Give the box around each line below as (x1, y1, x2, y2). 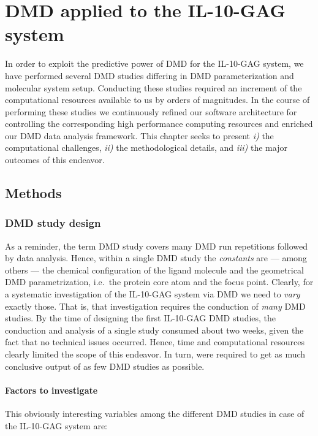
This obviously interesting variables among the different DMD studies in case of (5, 407, 305, 419)
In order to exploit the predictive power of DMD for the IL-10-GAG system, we (5, 57, 304, 70)
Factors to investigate (5, 383, 98, 396)
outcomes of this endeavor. (5, 153, 105, 166)
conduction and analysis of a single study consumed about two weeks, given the (5, 323, 304, 336)
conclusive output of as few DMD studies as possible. (5, 359, 205, 372)
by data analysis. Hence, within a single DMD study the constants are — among (5, 251, 307, 264)
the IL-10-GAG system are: (5, 419, 107, 432)
